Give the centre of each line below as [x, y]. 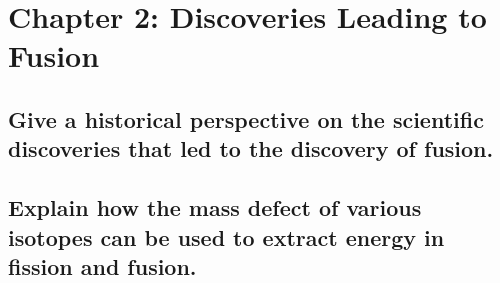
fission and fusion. [102, 265]
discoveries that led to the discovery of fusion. [251, 148]
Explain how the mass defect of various [215, 207]
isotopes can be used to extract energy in [226, 236]
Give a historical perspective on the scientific [246, 118]
